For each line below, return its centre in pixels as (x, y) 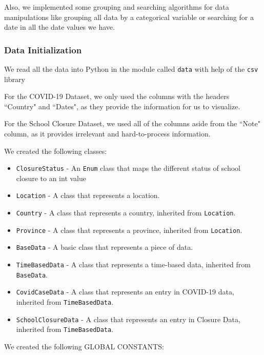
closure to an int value (51, 178)
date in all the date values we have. (59, 27)
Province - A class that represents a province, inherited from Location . (129, 230)
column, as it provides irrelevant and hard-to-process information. (107, 134)
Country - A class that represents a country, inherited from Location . (126, 213)
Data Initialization (43, 50)
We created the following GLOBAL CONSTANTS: (84, 347)
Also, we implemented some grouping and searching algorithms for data (117, 7)
